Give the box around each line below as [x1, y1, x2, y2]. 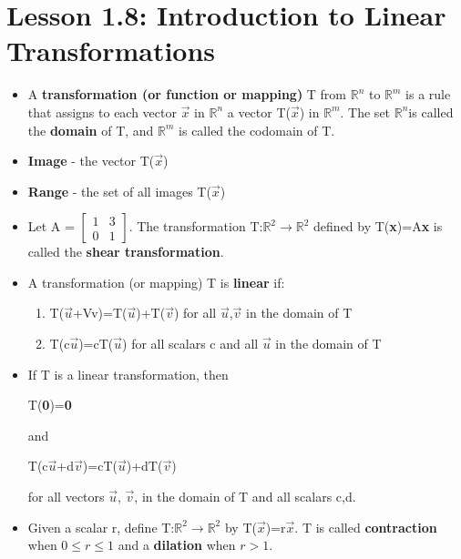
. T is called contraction [294, 517, 437, 536]
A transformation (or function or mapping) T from [27, 85, 347, 104]
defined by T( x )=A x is [313, 217, 443, 236]
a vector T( [227, 102, 291, 121]
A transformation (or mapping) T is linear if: [27, 272, 285, 291]
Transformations [6, 32, 216, 69]
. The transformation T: [128, 217, 263, 236]
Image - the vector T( [27, 151, 155, 170]
